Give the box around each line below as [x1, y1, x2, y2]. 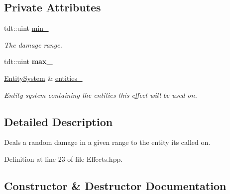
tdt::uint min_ [4, 23, 49, 33]
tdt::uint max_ [4, 56, 53, 66]
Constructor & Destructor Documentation [4, 178, 227, 193]
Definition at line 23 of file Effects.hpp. [4, 153, 123, 164]
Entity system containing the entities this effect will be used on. [4, 89, 197, 100]
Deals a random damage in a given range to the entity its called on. [4, 137, 211, 147]
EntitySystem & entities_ [4, 72, 83, 83]
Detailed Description [4, 114, 113, 129]
